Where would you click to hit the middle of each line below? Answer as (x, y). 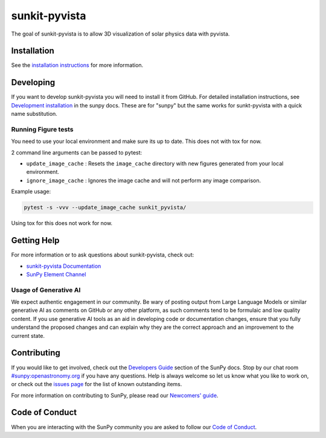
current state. (28, 335)
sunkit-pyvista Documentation (64, 266)
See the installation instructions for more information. (77, 65)
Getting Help (35, 240)
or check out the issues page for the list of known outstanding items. (97, 384)
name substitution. (34, 114)
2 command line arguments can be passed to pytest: (77, 152)
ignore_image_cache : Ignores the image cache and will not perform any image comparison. (144, 180)
